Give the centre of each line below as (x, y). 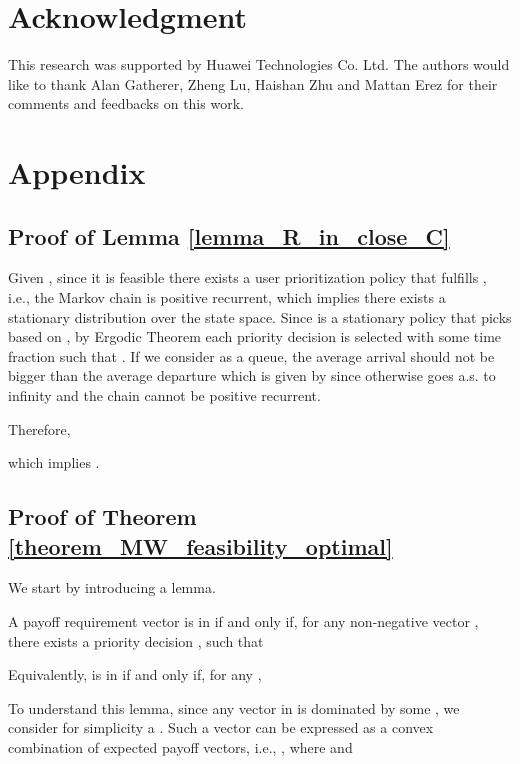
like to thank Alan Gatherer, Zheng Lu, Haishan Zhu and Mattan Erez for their (253, 83)
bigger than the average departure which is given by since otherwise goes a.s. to (252, 375)
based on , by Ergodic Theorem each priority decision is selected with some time (255, 336)
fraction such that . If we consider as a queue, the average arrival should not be (251, 355)
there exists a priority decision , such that (136, 640)
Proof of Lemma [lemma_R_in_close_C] (229, 235)
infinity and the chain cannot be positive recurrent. (164, 395)
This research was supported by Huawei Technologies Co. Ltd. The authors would (259, 64)
